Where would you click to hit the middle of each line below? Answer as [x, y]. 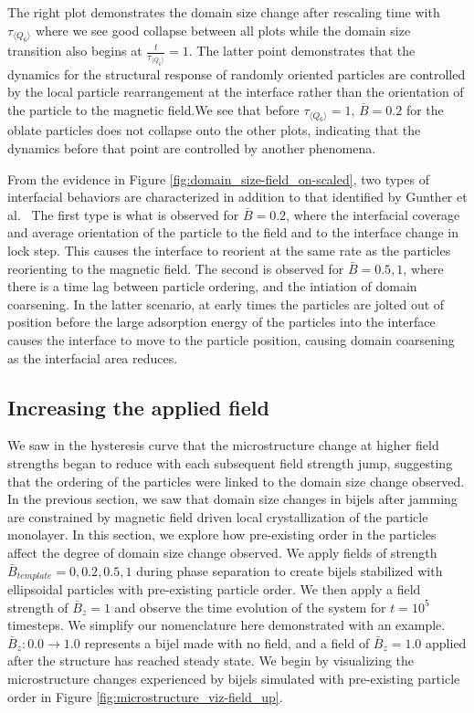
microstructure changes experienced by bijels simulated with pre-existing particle [234, 678]
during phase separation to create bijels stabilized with [290, 570]
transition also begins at [75, 50]
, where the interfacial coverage [373, 214]
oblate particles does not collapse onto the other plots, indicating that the [214, 130]
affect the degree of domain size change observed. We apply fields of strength [222, 552]
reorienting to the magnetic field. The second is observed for [176, 268]
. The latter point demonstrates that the [302, 50]
